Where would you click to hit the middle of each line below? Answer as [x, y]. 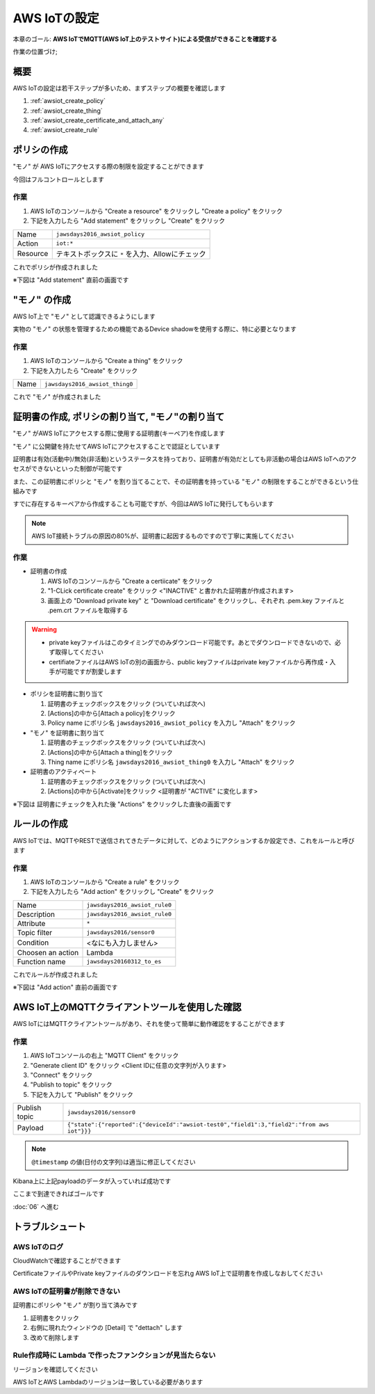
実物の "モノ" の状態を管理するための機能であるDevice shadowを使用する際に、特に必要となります [155, 329]
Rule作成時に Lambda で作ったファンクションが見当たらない [114, 1355]
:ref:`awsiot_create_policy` [68, 101]
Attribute [31, 923]
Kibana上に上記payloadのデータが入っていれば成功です [92, 1181]
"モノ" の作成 [42, 299]
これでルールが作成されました [56, 975]
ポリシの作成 [40, 150]
